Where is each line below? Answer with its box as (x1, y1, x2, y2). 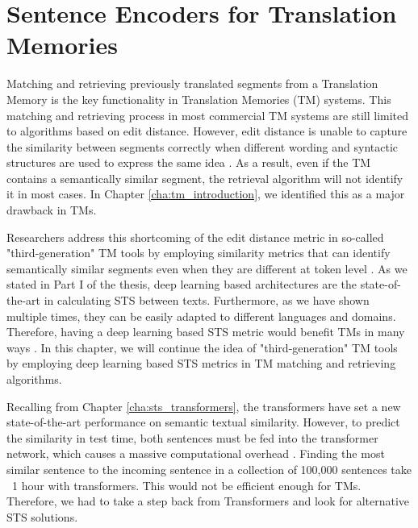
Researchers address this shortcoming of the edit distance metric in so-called (6, 228, 384, 245)
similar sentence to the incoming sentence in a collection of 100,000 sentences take (6, 460, 412, 477)
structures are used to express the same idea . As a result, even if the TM (6, 154, 371, 171)
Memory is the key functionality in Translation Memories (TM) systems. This (6, 90, 391, 107)
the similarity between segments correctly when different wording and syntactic (6, 138, 399, 155)
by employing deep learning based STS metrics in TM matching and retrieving (6, 355, 396, 372)
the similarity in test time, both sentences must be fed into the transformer (6, 429, 378, 446)
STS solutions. (6, 508, 78, 525)
